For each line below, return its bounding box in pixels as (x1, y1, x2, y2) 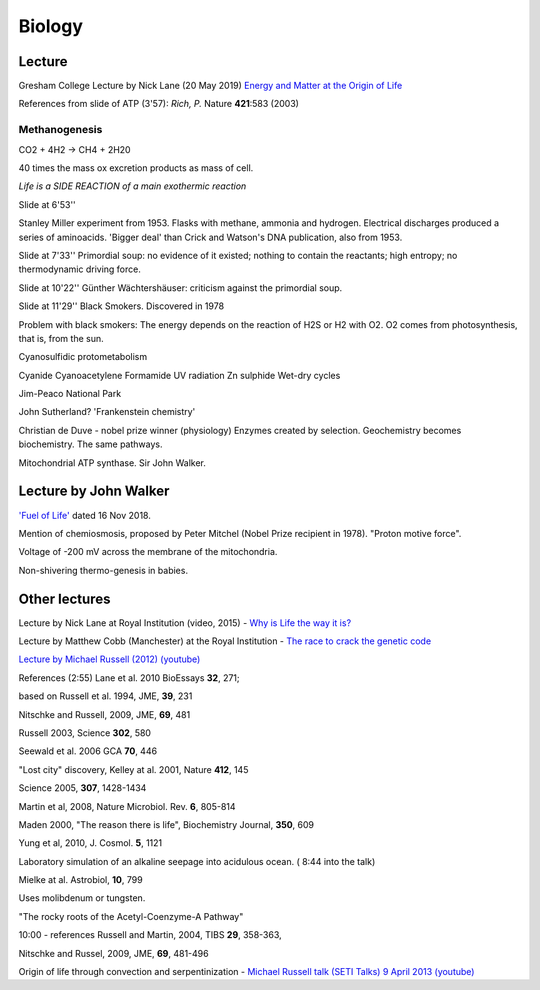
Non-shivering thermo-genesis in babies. (18, 564, 189, 576)
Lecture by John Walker (18, 483, 170, 500)
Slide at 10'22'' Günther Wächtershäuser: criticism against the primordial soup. (18, 281, 343, 294)
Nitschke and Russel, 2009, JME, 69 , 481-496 (18, 947, 209, 959)
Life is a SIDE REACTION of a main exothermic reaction (18, 180, 247, 192)
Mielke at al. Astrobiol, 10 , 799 (18, 874, 144, 886)
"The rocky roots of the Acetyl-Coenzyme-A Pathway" (18, 910, 244, 922)
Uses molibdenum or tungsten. (18, 892, 146, 904)
